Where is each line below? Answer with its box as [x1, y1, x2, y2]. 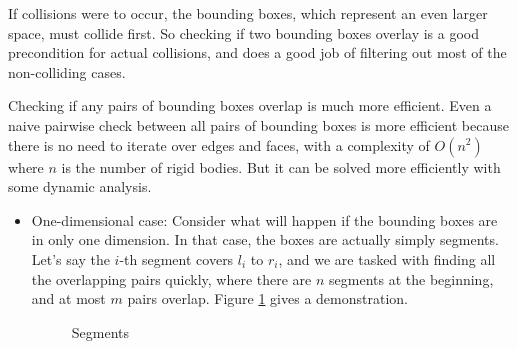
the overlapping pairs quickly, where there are [31, 268, 312, 289]
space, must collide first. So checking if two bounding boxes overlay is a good [8, 22, 480, 43]
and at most [31, 288, 106, 309]
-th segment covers [119, 248, 234, 269]
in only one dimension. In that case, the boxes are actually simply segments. [31, 229, 499, 250]
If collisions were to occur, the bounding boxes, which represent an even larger [8, 3, 488, 23]
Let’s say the [31, 248, 110, 269]
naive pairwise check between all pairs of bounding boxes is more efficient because [8, 114, 509, 135]
